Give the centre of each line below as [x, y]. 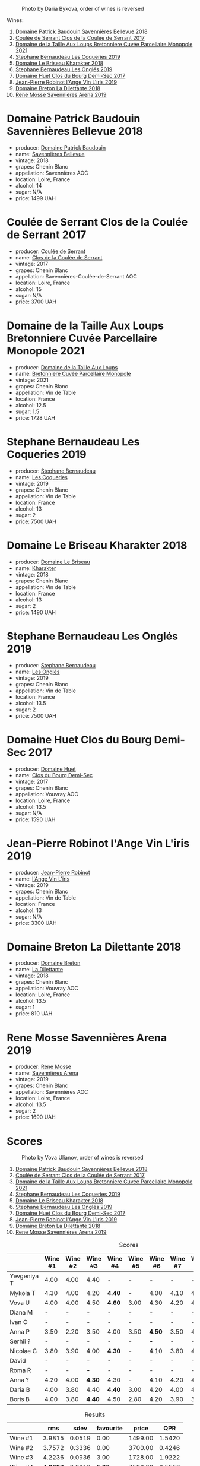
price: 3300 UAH [36, 923]
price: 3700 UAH [36, 302]
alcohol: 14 [28, 185]
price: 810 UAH [34, 1014]
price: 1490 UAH [35, 612]
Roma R [20, 1370]
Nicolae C [23, 1351]
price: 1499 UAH [35, 198]
